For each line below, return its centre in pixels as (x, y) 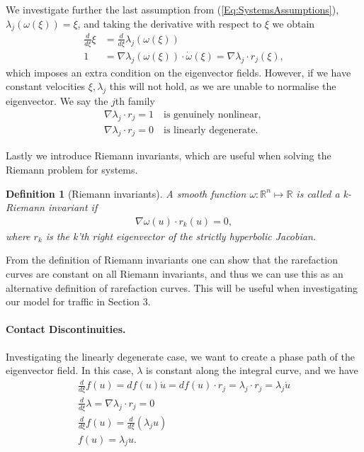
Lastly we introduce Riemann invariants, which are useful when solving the (169, 156)
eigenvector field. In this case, (70, 370)
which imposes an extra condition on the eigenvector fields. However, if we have (178, 72)
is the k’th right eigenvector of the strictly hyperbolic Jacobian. (181, 236)
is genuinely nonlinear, (212, 114)
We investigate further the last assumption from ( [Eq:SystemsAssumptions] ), (172, 9)
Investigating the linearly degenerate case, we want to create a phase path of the (181, 356)
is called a (318, 193)
